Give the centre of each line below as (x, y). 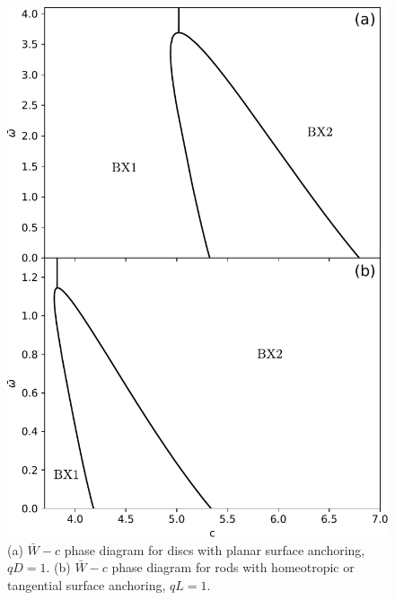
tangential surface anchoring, (87, 584)
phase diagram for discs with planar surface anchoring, (215, 549)
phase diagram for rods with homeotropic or (233, 567)
